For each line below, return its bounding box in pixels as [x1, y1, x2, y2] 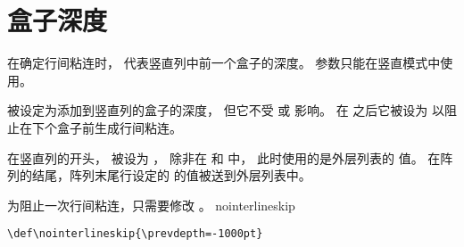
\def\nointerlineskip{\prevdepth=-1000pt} [7, 227, 263, 241]
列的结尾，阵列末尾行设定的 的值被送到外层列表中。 [7, 166, 311, 185]
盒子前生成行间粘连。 [56, 118, 182, 136]
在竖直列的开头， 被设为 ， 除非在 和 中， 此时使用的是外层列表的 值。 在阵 [7, 148, 453, 167]
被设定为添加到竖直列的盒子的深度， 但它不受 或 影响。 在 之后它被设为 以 [7, 101, 444, 119]
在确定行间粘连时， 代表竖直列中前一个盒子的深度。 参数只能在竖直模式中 [7, 54, 441, 72]
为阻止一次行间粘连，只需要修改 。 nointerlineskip [7, 195, 295, 214]
